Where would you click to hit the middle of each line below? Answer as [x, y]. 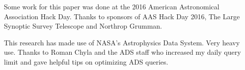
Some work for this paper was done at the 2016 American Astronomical [112, 6]
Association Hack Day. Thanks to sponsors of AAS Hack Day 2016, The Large [122, 16]
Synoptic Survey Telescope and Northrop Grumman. [83, 26]
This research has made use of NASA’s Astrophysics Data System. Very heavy [122, 42]
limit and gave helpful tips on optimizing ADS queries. [86, 61]
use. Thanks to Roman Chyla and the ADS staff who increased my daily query [122, 52]
